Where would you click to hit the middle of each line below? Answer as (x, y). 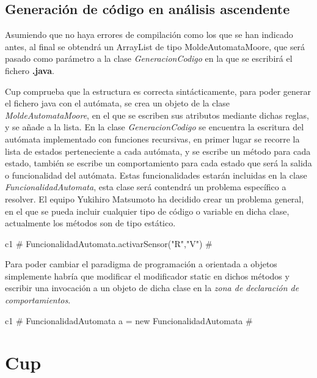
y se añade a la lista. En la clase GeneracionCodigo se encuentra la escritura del (155, 127)
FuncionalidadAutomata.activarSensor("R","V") (114, 243)
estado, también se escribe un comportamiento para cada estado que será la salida (158, 163)
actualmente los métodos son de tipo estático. (90, 223)
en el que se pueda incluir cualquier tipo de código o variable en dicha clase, (147, 211)
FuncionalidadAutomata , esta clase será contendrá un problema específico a (146, 187)
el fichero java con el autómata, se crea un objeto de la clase (118, 103)
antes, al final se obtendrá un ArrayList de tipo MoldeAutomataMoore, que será (155, 46)
